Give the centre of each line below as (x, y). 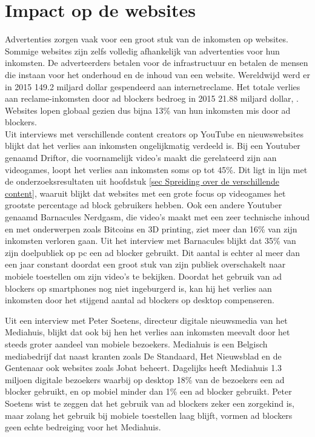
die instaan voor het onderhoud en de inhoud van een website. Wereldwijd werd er (157, 74)
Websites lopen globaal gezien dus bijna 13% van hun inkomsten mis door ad (148, 110)
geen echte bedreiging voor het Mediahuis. (83, 427)
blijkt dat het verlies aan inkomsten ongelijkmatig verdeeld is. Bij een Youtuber (153, 146)
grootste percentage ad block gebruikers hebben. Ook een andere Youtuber (144, 205)
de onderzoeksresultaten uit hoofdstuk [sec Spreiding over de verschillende (142, 181)
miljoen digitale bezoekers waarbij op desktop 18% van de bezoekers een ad (145, 379)
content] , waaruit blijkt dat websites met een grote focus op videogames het (145, 193)
